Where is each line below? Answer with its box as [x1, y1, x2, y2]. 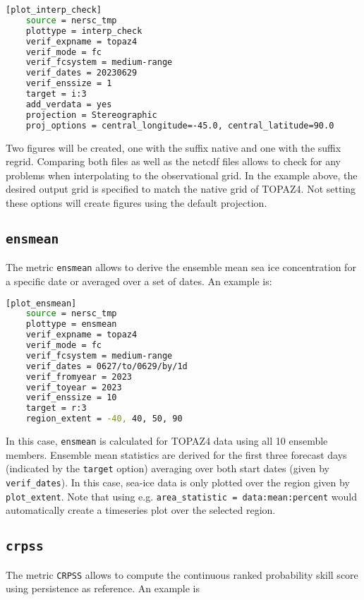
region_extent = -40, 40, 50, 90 [25, 414, 183, 424]
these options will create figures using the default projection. [6, 195, 267, 210]
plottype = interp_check [25, 25, 142, 36]
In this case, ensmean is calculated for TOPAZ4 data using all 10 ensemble [6, 433, 328, 448]
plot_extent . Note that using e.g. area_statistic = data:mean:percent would [6, 488, 358, 503]
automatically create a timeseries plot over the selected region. [6, 503, 276, 517]
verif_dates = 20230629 [25, 68, 138, 78]
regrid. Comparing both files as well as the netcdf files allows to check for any [6, 154, 341, 169]
